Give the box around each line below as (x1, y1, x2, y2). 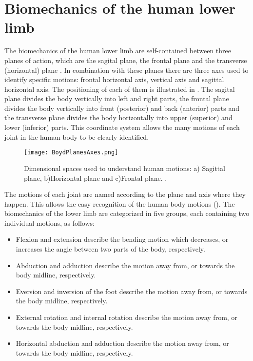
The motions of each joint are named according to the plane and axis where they (4, 189, 246, 199)
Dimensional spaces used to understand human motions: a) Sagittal (24, 163, 225, 173)
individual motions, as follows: (4, 217, 95, 228)
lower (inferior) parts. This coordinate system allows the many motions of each (4, 122, 240, 132)
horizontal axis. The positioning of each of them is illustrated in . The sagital (4, 84, 235, 94)
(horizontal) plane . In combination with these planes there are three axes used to (4, 64, 249, 75)
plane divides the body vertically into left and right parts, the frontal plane (4, 93, 229, 104)
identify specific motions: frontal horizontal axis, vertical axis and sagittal (4, 74, 224, 85)
